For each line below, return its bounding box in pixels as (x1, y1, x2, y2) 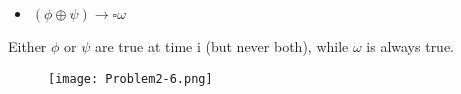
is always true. (366, 36, 455, 57)
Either (8, 36, 47, 57)
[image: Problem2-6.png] (48, 71, 213, 86)
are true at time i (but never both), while (94, 36, 349, 57)
